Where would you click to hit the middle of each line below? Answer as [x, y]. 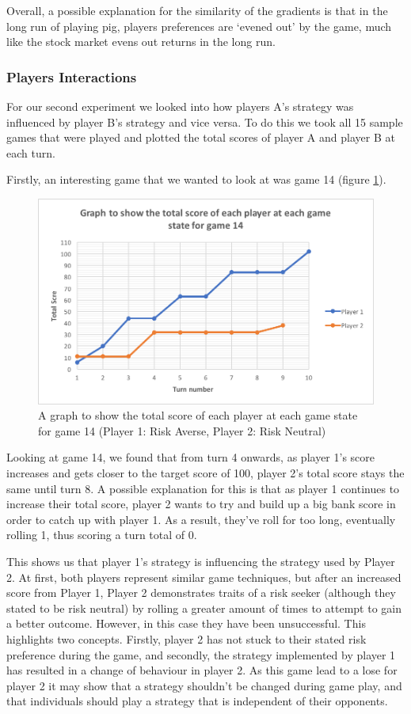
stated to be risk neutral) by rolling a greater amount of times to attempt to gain [204, 608]
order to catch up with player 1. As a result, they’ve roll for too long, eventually [201, 519]
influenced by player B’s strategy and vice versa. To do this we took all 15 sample [205, 122]
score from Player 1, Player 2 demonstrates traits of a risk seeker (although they [201, 592]
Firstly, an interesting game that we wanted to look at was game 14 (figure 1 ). [196, 179]
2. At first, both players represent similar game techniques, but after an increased [204, 577]
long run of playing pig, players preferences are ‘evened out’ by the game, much [199, 26]
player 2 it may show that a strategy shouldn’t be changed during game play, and [204, 685]
